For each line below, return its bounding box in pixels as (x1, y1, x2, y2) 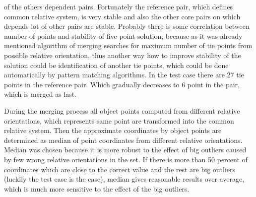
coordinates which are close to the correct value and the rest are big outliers (4, 164, 236, 174)
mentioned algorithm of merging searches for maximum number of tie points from (4, 40, 253, 51)
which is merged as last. (4, 89, 77, 99)
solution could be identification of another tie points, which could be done (4, 60, 229, 70)
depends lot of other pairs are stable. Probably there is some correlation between (4, 21, 250, 31)
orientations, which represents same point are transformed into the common (4, 115, 234, 126)
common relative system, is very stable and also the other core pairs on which (4, 11, 241, 21)
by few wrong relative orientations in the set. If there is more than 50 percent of (4, 154, 248, 164)
